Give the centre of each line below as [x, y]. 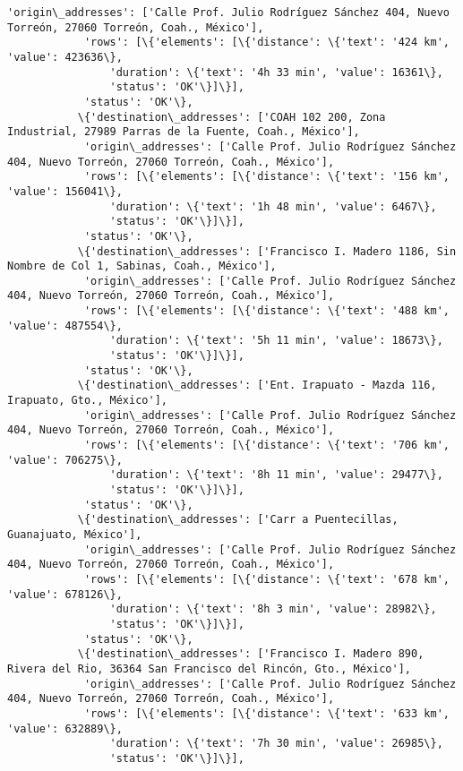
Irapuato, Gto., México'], [87, 401]
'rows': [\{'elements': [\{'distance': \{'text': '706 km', [266, 445]
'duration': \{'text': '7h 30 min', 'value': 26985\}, [276, 744]
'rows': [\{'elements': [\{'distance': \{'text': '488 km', [266, 311]
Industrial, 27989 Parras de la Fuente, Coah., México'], [184, 132]
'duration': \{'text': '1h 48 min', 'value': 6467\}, [273, 206]
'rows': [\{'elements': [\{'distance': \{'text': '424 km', [266, 43]
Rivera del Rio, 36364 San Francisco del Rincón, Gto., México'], [210, 668]
